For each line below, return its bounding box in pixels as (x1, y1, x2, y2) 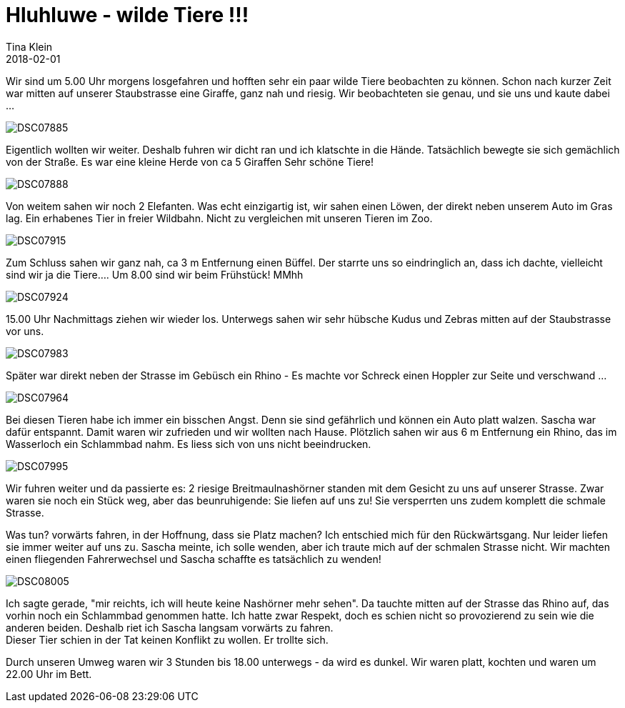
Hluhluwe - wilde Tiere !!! (6, 3, 249, 27)
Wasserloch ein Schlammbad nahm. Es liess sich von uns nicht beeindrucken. (6, 437, 371, 450)
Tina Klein (6, 40, 53, 53)
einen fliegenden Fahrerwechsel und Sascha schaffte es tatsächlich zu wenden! (6, 552, 381, 565)
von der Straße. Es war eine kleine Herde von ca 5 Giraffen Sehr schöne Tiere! (6, 155, 374, 168)
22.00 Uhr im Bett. (6, 667, 92, 680)
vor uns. (6, 324, 44, 337)
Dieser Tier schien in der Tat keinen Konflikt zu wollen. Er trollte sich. (6, 633, 329, 646)
